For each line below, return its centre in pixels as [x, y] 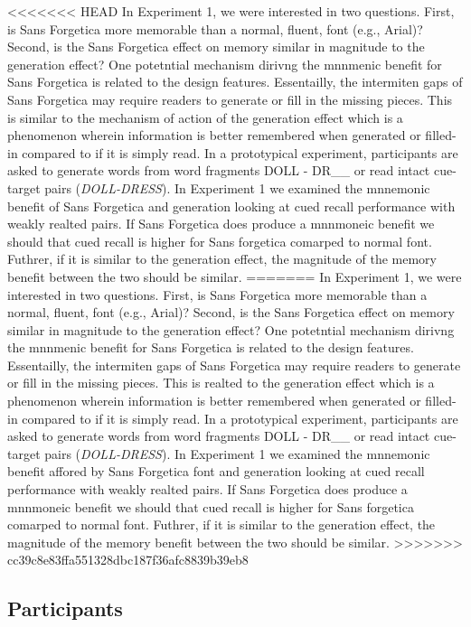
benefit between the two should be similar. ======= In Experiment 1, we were [235, 276]
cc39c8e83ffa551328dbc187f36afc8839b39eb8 [128, 560]
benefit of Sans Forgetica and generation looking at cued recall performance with [231, 206]
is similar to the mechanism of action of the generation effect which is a [205, 117]
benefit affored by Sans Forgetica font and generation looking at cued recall [216, 471]
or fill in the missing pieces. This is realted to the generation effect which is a [221, 383]
